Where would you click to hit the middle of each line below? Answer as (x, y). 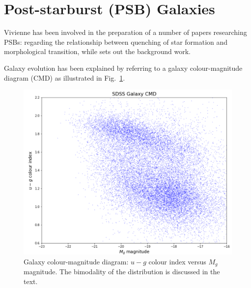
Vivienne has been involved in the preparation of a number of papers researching (125, 32)
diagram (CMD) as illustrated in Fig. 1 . (65, 77)
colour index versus (177, 261)
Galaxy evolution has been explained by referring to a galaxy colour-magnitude (123, 68)
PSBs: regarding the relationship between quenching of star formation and (116, 42)
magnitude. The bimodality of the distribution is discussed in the (122, 272)
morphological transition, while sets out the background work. (97, 51)
